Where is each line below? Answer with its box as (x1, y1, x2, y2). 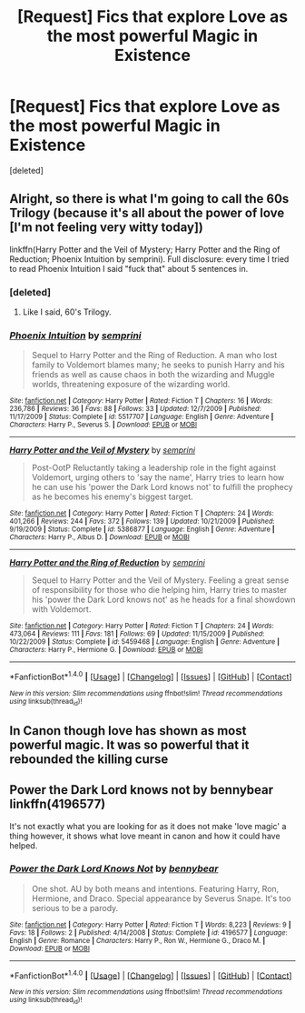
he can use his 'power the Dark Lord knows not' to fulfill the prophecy (31, 482, 293, 493)
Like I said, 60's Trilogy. (22, 306, 112, 317)
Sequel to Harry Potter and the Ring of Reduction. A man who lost (31, 350, 278, 361)
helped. (9, 839, 38, 851)
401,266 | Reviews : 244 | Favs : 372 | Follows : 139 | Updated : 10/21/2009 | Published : (9, 517, 275, 527)
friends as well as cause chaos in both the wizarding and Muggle (31, 369, 275, 380)
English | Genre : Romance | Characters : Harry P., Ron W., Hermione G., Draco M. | (9, 936, 266, 945)
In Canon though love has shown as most (9, 723, 247, 738)
